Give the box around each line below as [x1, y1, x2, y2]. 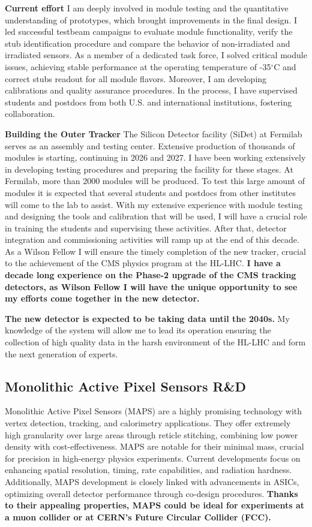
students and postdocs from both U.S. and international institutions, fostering [5, 95, 292, 108]
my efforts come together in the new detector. [5, 292, 200, 305]
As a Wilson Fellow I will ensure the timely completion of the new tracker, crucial [5, 245, 306, 257]
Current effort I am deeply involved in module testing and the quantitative [5, 2, 289, 14]
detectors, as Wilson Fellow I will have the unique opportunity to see [5, 280, 298, 293]
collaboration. [5, 107, 55, 120]
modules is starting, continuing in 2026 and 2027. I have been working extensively [5, 151, 306, 164]
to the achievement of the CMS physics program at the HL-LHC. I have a [5, 257, 281, 269]
